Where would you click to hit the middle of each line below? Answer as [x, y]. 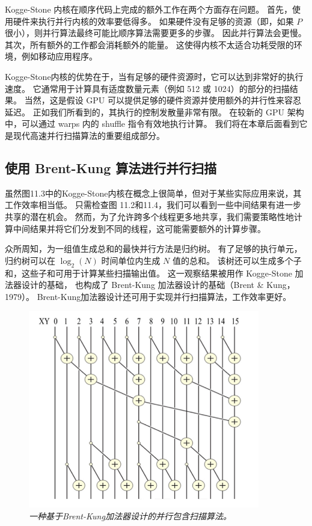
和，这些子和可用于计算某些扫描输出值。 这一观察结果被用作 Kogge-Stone [148, 273]
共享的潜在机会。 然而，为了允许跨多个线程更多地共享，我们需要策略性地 [149, 216]
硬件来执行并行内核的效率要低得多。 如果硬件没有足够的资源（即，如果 [153, 21]
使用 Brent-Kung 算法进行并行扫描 [111, 167]
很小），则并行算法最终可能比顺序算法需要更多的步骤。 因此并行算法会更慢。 [156, 33]
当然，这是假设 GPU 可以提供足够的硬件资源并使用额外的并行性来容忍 [163, 100]
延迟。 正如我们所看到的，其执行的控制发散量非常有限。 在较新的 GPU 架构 [154, 112]
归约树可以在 [30, 260]
